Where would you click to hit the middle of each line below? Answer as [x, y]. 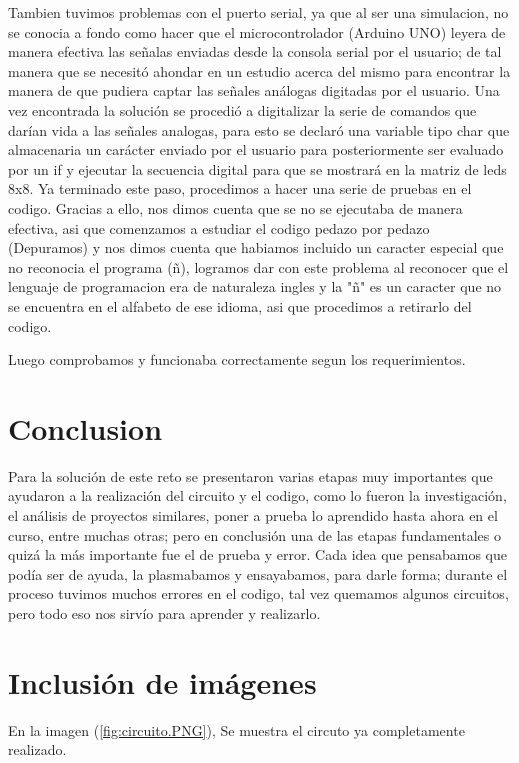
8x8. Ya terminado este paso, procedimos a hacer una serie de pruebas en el [240, 188]
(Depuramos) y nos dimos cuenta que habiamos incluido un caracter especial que [256, 247]
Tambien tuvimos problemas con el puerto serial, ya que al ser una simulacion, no [258, 12]
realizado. [37, 749]
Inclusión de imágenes [162, 681]
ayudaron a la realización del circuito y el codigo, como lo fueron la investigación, [257, 495]
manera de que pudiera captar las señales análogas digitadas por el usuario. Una [254, 90]
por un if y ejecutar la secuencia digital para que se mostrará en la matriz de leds [257, 168]
